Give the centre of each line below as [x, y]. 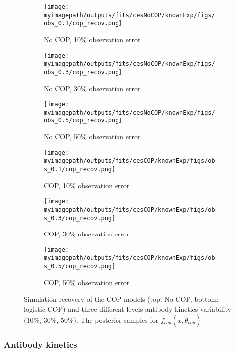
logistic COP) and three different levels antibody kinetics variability [127, 308]
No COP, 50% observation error [92, 137]
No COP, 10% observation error [92, 39]
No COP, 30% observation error [92, 88]
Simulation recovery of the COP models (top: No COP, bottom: [121, 299]
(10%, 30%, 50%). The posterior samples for [91, 319]
